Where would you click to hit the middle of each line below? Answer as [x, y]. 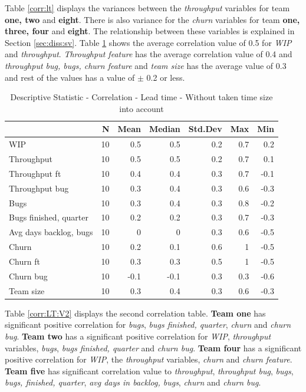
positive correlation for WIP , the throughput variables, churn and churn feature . [149, 359]
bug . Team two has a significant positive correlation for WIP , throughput [138, 336]
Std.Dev [205, 129]
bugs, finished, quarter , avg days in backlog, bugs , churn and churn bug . [133, 382]
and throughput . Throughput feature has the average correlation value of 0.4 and [149, 54]
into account [142, 108]
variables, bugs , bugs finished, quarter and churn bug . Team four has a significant [153, 347]
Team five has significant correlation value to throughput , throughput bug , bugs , [149, 370]
